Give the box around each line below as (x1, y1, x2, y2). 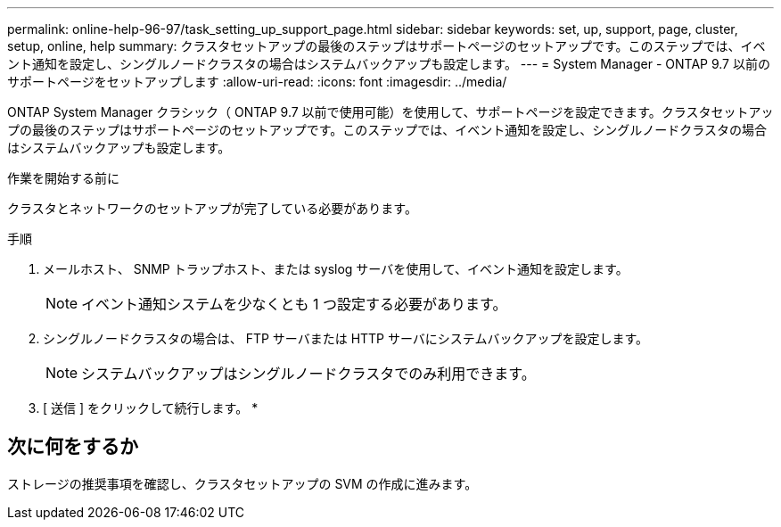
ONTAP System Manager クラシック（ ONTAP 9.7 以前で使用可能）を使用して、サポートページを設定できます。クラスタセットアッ (7, 104, 774, 119)
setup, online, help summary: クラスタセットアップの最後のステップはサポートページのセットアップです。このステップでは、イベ (7, 38, 766, 54)
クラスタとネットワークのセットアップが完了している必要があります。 (7, 201, 417, 216)
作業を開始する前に (7, 170, 119, 185)
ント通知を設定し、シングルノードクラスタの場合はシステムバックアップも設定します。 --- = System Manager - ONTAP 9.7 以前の (7, 56, 770, 71)
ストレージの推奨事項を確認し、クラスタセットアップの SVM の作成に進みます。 (7, 475, 478, 491)
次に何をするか (7, 435, 138, 458)
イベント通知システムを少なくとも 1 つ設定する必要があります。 (81, 295, 507, 313)
